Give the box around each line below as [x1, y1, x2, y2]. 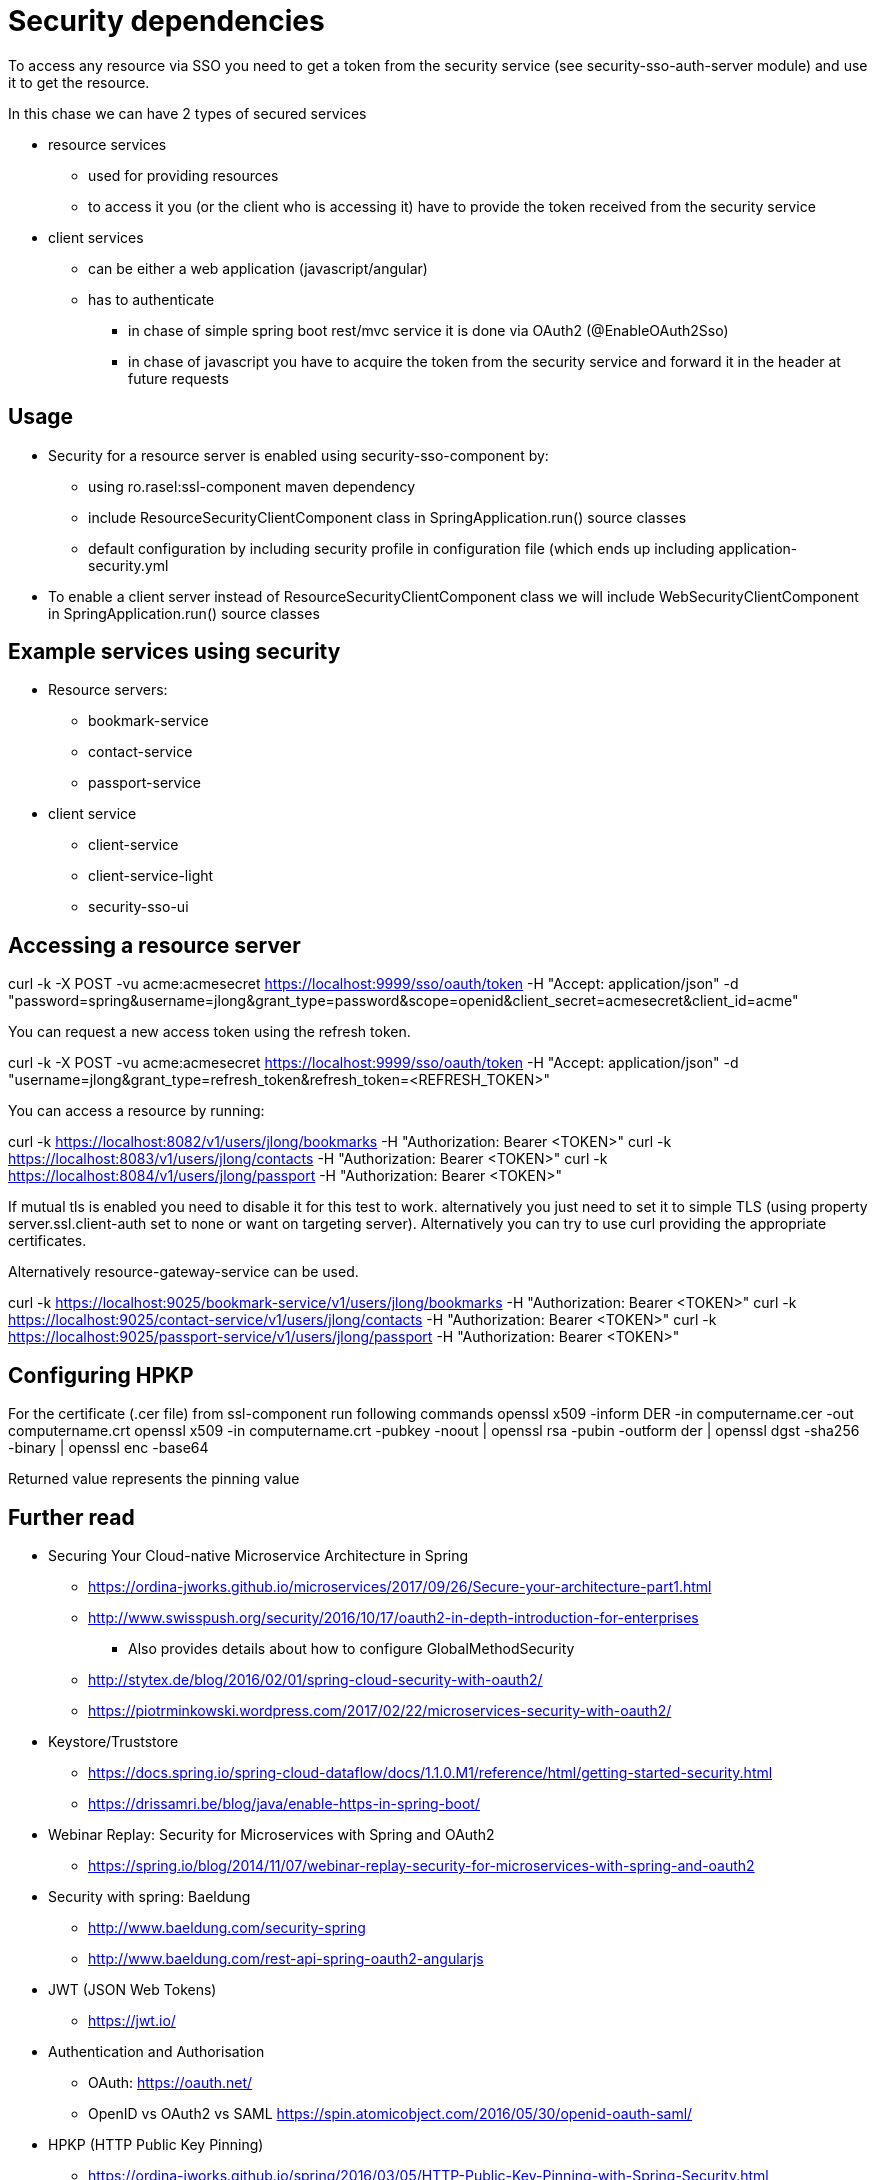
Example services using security [8, 639, 341, 665]
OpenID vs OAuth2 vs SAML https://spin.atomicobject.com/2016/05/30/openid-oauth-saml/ [88, 2104, 693, 2122]
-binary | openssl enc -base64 [8, 1439, 209, 1457]
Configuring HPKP [8, 1362, 194, 1388]
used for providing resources [88, 166, 279, 184]
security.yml [88, 556, 169, 574]
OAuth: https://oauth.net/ [88, 2073, 253, 2091]
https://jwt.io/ [88, 2011, 176, 2029]
